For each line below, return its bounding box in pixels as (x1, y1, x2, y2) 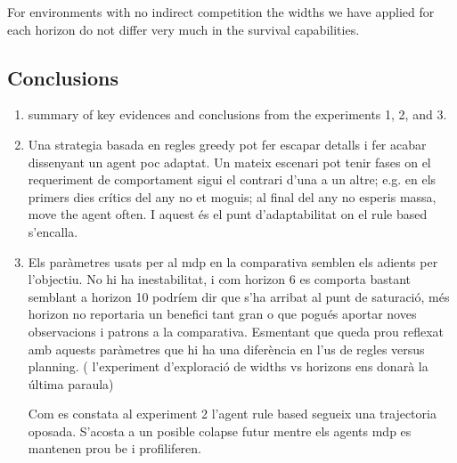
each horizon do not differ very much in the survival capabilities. (7, 20, 360, 38)
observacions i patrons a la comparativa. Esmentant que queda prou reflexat (28, 321, 444, 340)
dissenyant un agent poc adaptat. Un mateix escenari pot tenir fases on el (28, 152, 431, 171)
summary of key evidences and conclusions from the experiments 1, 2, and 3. (28, 105, 447, 124)
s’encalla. (28, 222, 78, 240)
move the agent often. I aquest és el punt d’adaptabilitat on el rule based (28, 205, 428, 223)
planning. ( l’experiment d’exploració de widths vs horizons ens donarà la (28, 357, 428, 376)
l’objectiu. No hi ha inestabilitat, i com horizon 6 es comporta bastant (28, 270, 412, 288)
